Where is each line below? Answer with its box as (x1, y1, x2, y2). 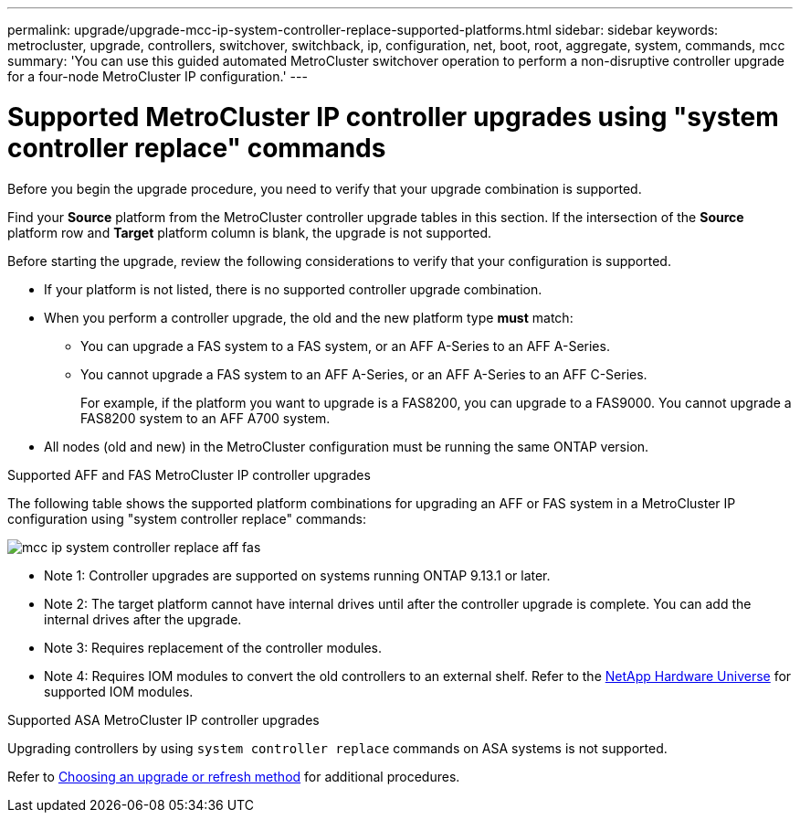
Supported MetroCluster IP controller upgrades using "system (7, 101, 779, 133)
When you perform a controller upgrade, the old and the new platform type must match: (44, 309, 574, 325)
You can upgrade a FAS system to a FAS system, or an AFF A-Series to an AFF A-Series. (80, 337, 610, 354)
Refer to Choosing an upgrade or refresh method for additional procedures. (7, 768, 460, 784)
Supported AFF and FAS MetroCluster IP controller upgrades (7, 466, 371, 483)
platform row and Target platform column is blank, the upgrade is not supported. (7, 224, 492, 240)
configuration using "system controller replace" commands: (7, 510, 366, 527)
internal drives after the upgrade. (44, 611, 242, 627)
